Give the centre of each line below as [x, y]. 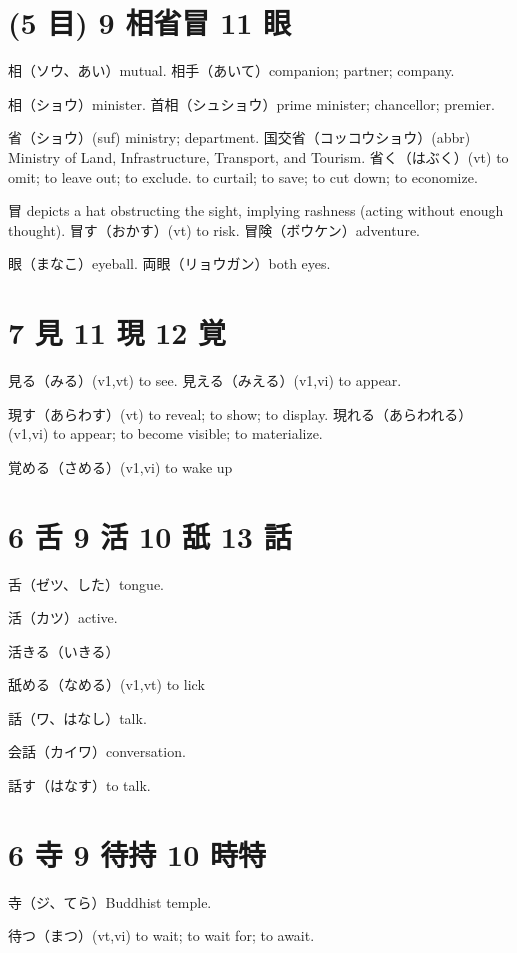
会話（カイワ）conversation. [97, 751]
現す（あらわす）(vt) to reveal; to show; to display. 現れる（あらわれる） [240, 413]
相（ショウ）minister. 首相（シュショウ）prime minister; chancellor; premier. [251, 103]
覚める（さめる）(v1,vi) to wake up [120, 466]
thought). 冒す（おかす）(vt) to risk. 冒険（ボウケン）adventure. [214, 229]
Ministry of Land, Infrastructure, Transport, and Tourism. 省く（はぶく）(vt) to [258, 156]
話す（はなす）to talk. [79, 785]
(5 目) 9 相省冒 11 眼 [150, 22]
